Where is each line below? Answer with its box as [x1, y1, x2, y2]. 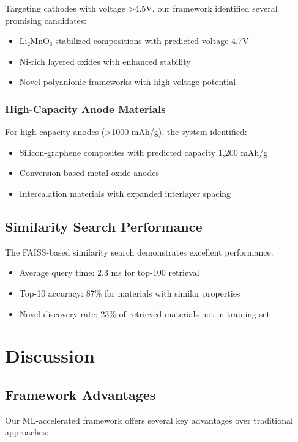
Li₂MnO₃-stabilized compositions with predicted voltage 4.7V [19, 34, 249, 47]
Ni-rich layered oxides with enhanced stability [19, 54, 191, 67]
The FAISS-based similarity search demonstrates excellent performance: [5, 245, 274, 258]
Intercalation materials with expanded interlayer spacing [19, 186, 231, 199]
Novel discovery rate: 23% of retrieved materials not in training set [19, 307, 270, 320]
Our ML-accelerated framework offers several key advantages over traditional [5, 413, 293, 426]
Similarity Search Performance [5, 216, 203, 235]
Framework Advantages [5, 385, 156, 403]
